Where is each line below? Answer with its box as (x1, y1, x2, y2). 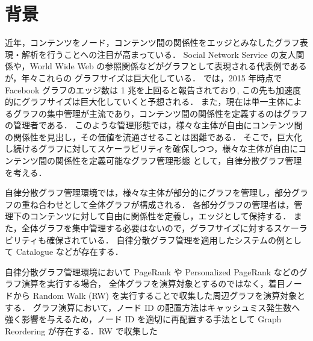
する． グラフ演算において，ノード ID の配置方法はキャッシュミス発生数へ (5, 301, 300, 313)
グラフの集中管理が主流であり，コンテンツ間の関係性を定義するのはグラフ (13, 107, 308, 119)
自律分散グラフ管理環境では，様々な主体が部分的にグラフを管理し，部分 (5, 186, 291, 199)
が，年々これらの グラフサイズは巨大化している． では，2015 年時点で (5, 71, 282, 84)
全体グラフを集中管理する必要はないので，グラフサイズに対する (21, 222, 274, 234)
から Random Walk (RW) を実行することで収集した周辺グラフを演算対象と (13, 289, 306, 301)
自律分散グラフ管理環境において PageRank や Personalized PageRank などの (5, 265, 299, 278)
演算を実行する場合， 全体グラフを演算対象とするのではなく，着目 (21, 277, 285, 290)
